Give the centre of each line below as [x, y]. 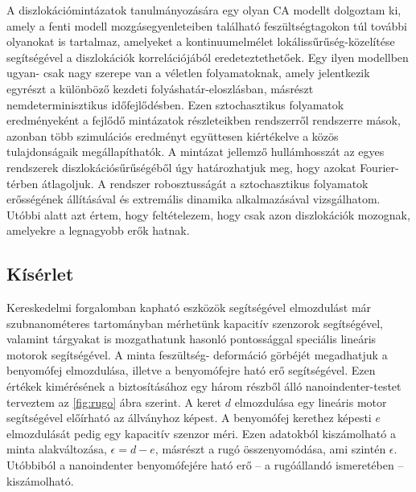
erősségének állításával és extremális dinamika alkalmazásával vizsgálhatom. [194, 199]
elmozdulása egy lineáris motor [311, 402]
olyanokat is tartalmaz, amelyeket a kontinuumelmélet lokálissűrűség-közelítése [201, 41]
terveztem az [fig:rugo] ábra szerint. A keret [114, 402]
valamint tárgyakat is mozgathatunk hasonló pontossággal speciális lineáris [192, 339]
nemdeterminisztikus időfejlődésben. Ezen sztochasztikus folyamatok [175, 104]
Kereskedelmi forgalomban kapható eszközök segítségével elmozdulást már [189, 307]
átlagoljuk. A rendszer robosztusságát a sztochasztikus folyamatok [205, 183]
